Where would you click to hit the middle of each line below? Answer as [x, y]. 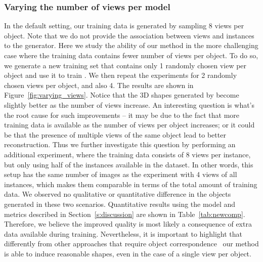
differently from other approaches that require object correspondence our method [131, 244]
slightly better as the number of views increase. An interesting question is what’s [129, 104]
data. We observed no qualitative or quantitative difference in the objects [118, 194]
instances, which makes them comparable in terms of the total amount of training [131, 184]
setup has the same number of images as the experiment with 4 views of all [121, 174]
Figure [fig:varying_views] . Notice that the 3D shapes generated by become [122, 95]
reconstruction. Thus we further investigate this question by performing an [120, 144]
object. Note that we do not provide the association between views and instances [129, 35]
